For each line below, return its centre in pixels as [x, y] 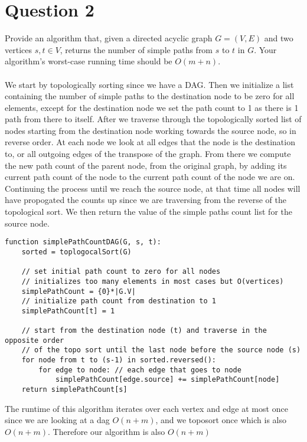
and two [279, 38]
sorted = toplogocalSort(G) [76, 252]
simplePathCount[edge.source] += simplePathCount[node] [167, 380]
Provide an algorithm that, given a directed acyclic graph [109, 38]
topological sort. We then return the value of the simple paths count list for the [148, 212]
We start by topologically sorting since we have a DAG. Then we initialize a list [149, 84]
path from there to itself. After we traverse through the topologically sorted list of [153, 119]
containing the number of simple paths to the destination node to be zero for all [150, 96]
